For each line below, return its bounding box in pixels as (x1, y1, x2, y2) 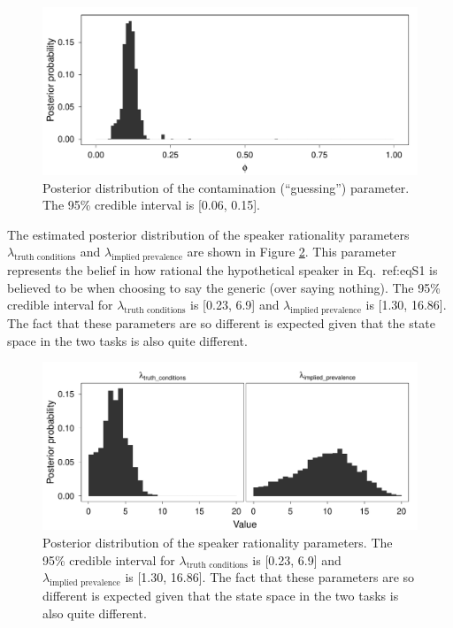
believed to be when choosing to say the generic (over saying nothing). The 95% (7, 278, 441, 296)
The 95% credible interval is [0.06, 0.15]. (42, 195, 260, 214)
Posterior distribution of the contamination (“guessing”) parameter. (42, 178, 410, 196)
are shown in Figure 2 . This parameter (187, 242, 396, 261)
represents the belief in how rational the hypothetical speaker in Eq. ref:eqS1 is (7, 261, 438, 280)
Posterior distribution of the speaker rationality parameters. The (42, 533, 393, 552)
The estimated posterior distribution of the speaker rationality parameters (7, 225, 410, 243)
